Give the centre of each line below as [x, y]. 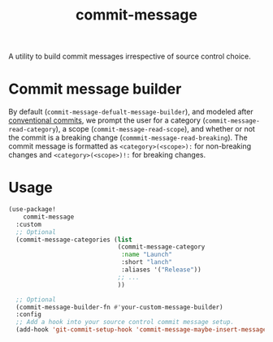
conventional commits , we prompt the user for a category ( [107, 120]
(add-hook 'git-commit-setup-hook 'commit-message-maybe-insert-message [141, 330]
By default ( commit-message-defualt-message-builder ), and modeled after [131, 112]
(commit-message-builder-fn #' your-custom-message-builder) [119, 307]
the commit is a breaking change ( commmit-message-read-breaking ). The [128, 138]
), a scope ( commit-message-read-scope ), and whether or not [156, 129]
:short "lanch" [147, 262]
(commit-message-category [161, 247]
